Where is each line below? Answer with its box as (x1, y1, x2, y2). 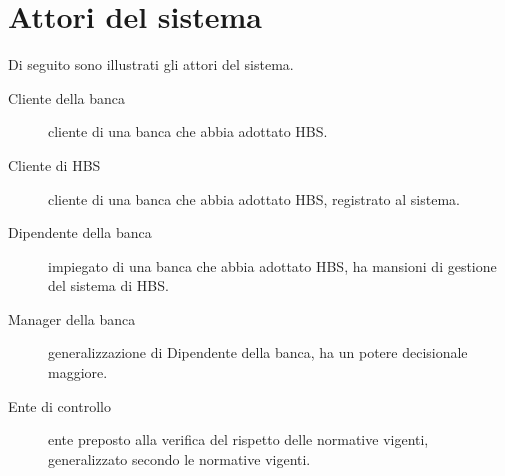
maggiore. (48, 362, 108, 383)
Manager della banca (8, 308, 136, 329)
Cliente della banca (8, 87, 126, 108)
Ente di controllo (8, 395, 111, 416)
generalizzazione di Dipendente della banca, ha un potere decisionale (48, 342, 468, 363)
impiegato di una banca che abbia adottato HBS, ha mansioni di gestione (48, 255, 497, 276)
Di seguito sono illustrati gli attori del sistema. (8, 54, 294, 75)
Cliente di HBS (8, 154, 101, 175)
